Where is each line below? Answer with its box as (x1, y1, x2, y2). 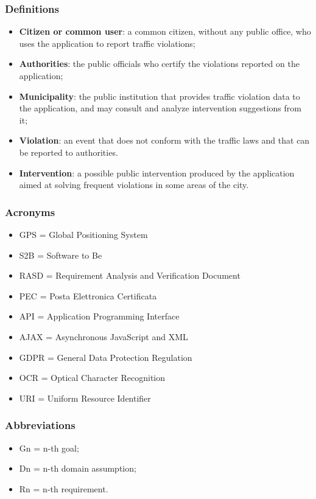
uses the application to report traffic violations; (19, 37, 195, 49)
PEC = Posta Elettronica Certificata (19, 289, 157, 302)
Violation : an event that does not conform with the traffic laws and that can (19, 134, 310, 147)
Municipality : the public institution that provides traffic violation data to (19, 89, 300, 102)
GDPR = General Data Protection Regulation (19, 351, 192, 363)
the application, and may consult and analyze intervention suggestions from (19, 102, 301, 114)
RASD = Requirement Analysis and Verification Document (19, 269, 241, 282)
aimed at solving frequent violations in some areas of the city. (19, 178, 249, 191)
